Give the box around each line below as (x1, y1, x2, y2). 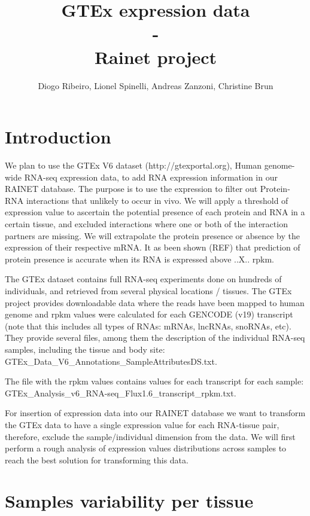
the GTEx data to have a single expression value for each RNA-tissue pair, (5, 418, 279, 430)
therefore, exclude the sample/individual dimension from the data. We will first (5, 430, 296, 442)
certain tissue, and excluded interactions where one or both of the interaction (5, 218, 288, 230)
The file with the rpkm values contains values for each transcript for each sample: (5, 375, 304, 387)
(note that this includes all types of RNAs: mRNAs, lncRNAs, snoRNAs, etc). (5, 319, 291, 332)
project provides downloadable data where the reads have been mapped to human (5, 296, 305, 309)
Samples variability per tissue (5, 488, 254, 513)
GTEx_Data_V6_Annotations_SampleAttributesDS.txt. (5, 355, 217, 367)
